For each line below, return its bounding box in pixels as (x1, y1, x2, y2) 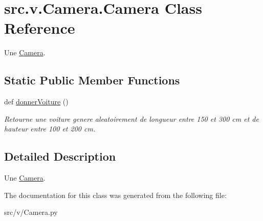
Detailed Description (4, 148, 116, 164)
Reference (4, 17, 75, 38)
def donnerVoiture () (4, 96, 69, 107)
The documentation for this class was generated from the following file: (4, 189, 227, 200)
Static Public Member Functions (4, 72, 180, 88)
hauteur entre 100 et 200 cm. (4, 123, 96, 134)
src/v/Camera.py (4, 207, 58, 217)
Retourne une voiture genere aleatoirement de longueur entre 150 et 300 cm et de (4, 113, 259, 124)
